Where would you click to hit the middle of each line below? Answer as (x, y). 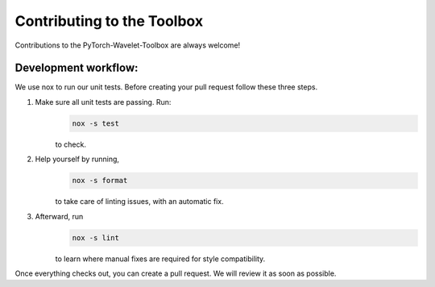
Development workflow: (77, 68)
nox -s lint (96, 237)
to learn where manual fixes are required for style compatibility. (160, 259)
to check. (70, 144)
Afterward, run (59, 216)
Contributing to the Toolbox (109, 21)
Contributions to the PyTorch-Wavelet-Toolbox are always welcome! (128, 45)
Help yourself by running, (77, 159)
